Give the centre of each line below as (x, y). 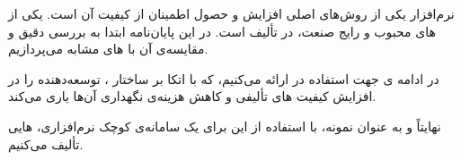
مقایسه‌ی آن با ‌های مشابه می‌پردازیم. (108, 49)
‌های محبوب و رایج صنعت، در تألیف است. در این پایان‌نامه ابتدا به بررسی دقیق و (222, 31)
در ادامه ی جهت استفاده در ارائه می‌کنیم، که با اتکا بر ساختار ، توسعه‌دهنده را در (224, 78)
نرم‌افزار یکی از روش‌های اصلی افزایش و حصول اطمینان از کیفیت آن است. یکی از (231, 13)
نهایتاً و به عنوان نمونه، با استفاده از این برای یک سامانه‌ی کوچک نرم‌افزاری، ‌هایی (225, 126)
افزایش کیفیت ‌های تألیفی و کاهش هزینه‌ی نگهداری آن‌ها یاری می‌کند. (192, 96)
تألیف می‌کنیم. (46, 143)
